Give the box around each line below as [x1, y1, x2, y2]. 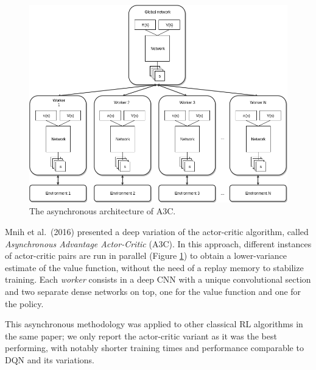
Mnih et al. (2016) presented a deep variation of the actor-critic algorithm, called [5, 225, 309, 238]
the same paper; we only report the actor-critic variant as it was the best [5, 329, 277, 342]
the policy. [5, 297, 44, 310]
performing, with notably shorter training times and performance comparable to [5, 341, 304, 354]
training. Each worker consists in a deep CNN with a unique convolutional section [5, 273, 311, 286]
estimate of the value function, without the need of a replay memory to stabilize [5, 261, 304, 274]
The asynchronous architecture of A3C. [29, 205, 176, 217]
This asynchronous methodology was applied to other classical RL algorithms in [5, 317, 303, 330]
